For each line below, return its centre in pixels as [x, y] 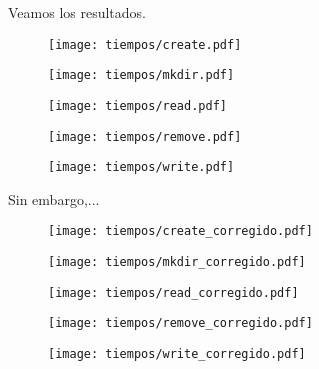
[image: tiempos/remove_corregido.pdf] [180, 323]
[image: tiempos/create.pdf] [145, 44]
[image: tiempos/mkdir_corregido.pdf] [177, 262]
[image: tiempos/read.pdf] [137, 105]
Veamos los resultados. [77, 12]
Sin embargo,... [54, 198]
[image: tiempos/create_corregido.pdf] [180, 231]
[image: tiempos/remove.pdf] [145, 136]
